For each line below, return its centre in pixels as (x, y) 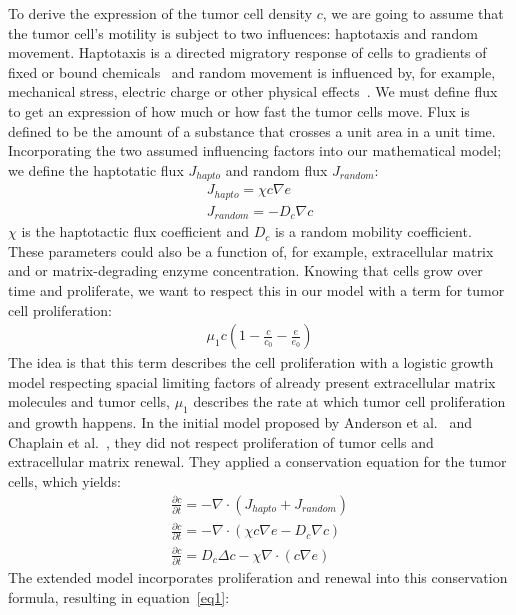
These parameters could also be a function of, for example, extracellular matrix (251, 250)
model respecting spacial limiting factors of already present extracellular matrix (252, 381)
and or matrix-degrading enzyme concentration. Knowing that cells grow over (245, 270)
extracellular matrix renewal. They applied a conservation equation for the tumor (257, 461)
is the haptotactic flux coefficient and (135, 231)
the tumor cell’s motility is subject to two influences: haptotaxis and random (243, 32)
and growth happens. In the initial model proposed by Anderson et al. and (240, 422)
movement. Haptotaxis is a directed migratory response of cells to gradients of (247, 52)
